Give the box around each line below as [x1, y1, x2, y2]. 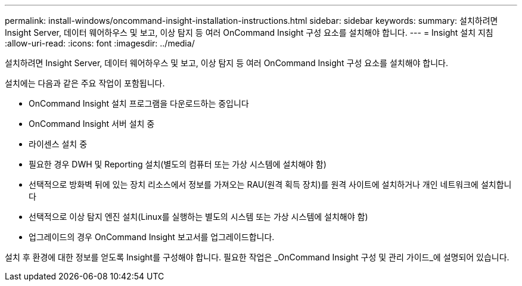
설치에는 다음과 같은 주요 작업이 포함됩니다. [5, 78, 165, 88]
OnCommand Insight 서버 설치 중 [29, 119, 155, 129]
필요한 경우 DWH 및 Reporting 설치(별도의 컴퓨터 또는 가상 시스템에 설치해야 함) [29, 159, 327, 169]
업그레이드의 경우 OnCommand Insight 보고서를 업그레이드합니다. [29, 232, 275, 242]
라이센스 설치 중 [29, 139, 88, 149]
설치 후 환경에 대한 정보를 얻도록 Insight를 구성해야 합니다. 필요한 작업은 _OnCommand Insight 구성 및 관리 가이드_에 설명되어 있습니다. [5, 252, 509, 262]
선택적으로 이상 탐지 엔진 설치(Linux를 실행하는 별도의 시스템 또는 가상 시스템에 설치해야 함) [29, 212, 368, 222]
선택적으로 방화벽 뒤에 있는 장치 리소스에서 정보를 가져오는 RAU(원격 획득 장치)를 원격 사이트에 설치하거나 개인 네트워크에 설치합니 [29, 179, 512, 189]
